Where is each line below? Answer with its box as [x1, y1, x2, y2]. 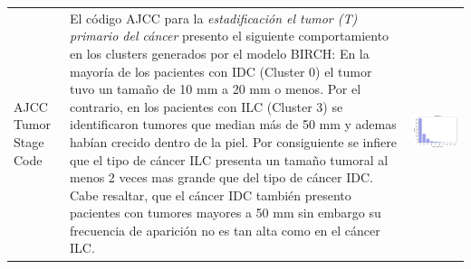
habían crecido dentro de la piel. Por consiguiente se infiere [70, 132, 398, 151]
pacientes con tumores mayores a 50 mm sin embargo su [70, 203, 381, 222]
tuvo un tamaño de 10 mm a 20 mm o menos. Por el [70, 79, 361, 98]
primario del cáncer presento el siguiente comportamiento [70, 26, 389, 45]
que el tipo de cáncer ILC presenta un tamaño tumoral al [70, 150, 389, 169]
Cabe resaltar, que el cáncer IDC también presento [70, 185, 351, 204]
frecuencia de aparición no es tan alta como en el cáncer [70, 220, 380, 239]
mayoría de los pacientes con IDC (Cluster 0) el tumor [70, 61, 372, 80]
